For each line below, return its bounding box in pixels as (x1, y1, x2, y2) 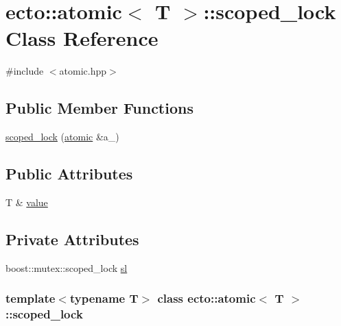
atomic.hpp (59, 64, 107, 78)
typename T (69, 290, 139, 307)
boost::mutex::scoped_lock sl (5, 260, 128, 275)
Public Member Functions (5, 97, 193, 118)
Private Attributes (5, 228, 139, 249)
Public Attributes (5, 163, 133, 184)
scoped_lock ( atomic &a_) (5, 129, 119, 144)
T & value (5, 195, 48, 209)
